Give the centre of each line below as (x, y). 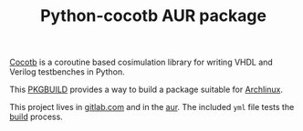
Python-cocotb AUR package (153, 16)
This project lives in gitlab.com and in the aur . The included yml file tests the (152, 107)
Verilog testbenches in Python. (67, 72)
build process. (37, 117)
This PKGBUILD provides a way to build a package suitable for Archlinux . (146, 90)
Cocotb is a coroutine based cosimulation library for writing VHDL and (141, 62)
